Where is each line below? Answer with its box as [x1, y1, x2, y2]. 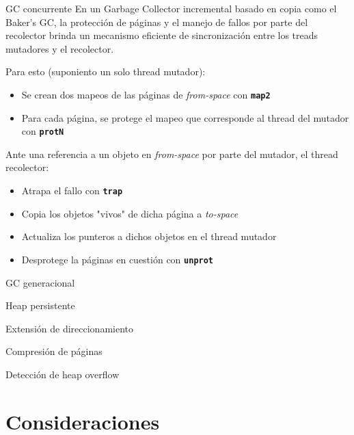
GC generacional [5, 275, 75, 289]
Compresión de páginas [5, 344, 103, 358]
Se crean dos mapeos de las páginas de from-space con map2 [21, 87, 271, 101]
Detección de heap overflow [5, 367, 120, 381]
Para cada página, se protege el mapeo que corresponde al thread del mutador [21, 110, 349, 124]
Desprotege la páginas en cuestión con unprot [21, 252, 214, 266]
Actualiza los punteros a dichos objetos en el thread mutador [21, 229, 277, 243]
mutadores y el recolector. [5, 41, 114, 55]
